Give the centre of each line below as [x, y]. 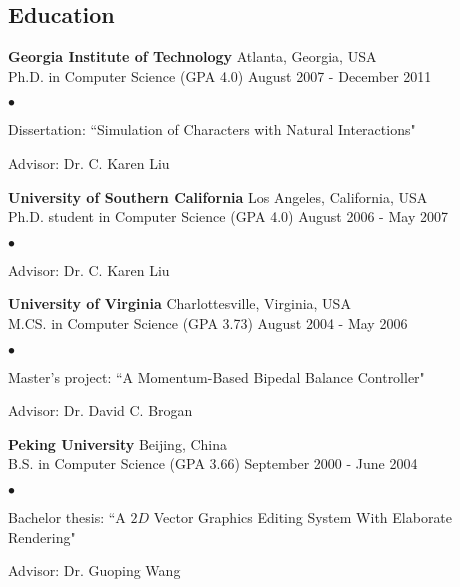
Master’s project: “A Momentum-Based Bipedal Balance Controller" [216, 376]
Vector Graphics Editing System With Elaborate [303, 516]
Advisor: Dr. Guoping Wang [94, 570]
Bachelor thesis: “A [67, 516]
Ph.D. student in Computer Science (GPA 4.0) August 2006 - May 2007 [228, 216]
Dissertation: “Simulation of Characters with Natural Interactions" [212, 129]
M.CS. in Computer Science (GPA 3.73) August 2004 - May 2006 [208, 322]
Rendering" [42, 536]
